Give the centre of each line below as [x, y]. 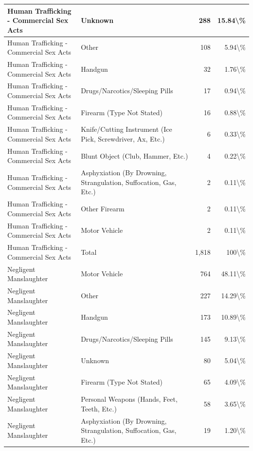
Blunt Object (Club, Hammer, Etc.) [135, 155]
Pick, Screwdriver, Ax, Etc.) [123, 138]
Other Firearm [103, 208]
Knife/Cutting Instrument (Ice [126, 129]
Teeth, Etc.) [99, 408]
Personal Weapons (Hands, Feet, [129, 399]
